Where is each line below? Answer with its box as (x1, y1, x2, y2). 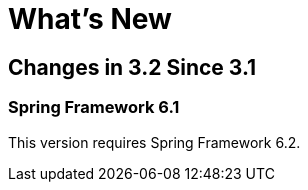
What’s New (8, 2, 172, 36)
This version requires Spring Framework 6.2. (8, 133, 301, 151)
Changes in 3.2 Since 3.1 (8, 54, 257, 80)
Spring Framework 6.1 (8, 97, 180, 118)
